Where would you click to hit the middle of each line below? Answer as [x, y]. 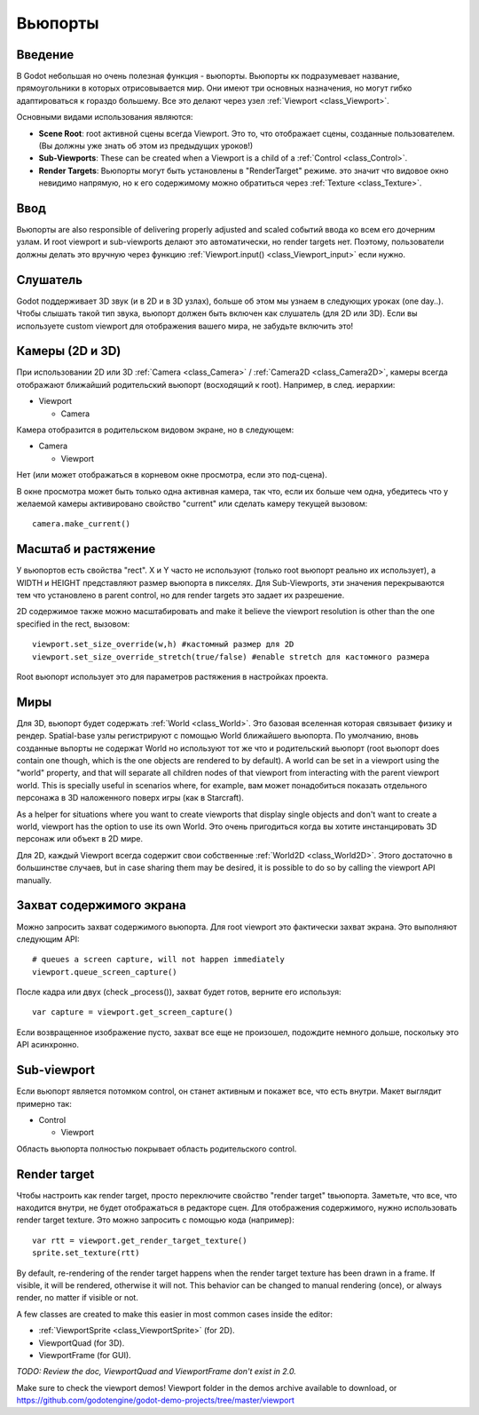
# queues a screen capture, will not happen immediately [159, 960]
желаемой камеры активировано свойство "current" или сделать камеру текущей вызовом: [192, 503]
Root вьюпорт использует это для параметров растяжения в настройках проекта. [172, 677]
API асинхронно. [48, 1045]
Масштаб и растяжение [86, 549]
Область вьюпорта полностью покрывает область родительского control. [157, 1149]
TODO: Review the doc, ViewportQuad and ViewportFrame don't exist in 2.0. [157, 1372]
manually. [34, 880]
